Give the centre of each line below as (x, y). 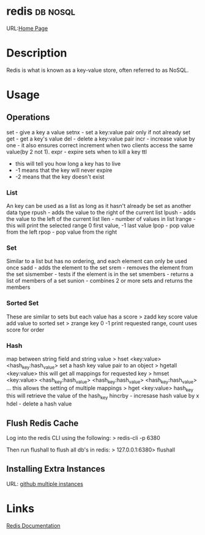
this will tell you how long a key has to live (68, 163)
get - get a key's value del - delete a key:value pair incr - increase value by (101, 139)
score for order (25, 329)
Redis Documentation (33, 525)
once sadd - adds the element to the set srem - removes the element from (100, 267)
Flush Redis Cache (43, 423)
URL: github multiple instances (45, 483)
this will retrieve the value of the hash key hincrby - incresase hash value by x (103, 397)
